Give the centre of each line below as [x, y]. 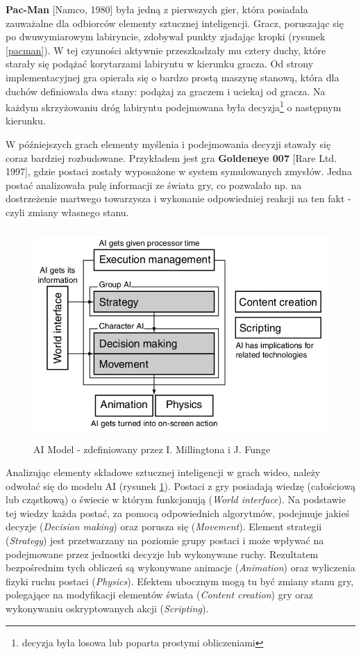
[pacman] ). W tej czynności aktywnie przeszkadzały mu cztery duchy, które [166, 50]
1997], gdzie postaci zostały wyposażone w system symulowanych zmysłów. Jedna [179, 171]
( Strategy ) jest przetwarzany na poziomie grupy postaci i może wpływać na [165, 540]
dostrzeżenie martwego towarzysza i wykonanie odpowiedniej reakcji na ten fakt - [178, 198]
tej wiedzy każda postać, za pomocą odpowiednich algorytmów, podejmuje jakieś [178, 513]
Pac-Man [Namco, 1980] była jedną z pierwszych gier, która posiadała [157, 9]
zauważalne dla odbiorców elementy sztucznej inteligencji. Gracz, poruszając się [175, 23]
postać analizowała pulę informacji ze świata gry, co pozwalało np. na [154, 185]
